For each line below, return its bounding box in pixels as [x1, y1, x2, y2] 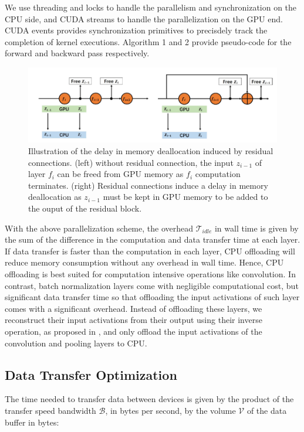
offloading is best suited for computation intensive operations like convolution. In [5, 268, 296, 280]
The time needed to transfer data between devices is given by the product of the [5, 393, 294, 405]
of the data [246, 404, 287, 416]
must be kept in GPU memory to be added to [103, 191, 268, 203]
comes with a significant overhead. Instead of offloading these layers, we [5, 302, 262, 314]
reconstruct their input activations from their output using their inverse [5, 314, 262, 326]
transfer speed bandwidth [5, 404, 96, 416]
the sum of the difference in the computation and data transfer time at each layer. [5, 233, 300, 246]
